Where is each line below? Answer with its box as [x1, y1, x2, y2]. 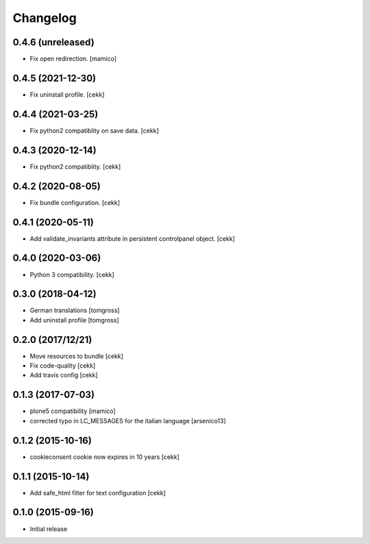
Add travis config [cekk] [29, 371, 99, 379]
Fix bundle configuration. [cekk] [29, 198, 120, 206]
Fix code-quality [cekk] [29, 362, 96, 370]
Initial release [29, 525, 68, 533]
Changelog [12, 10, 77, 25]
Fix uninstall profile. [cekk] [29, 90, 105, 99]
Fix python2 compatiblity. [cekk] [29, 162, 121, 171]
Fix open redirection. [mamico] [29, 55, 116, 63]
